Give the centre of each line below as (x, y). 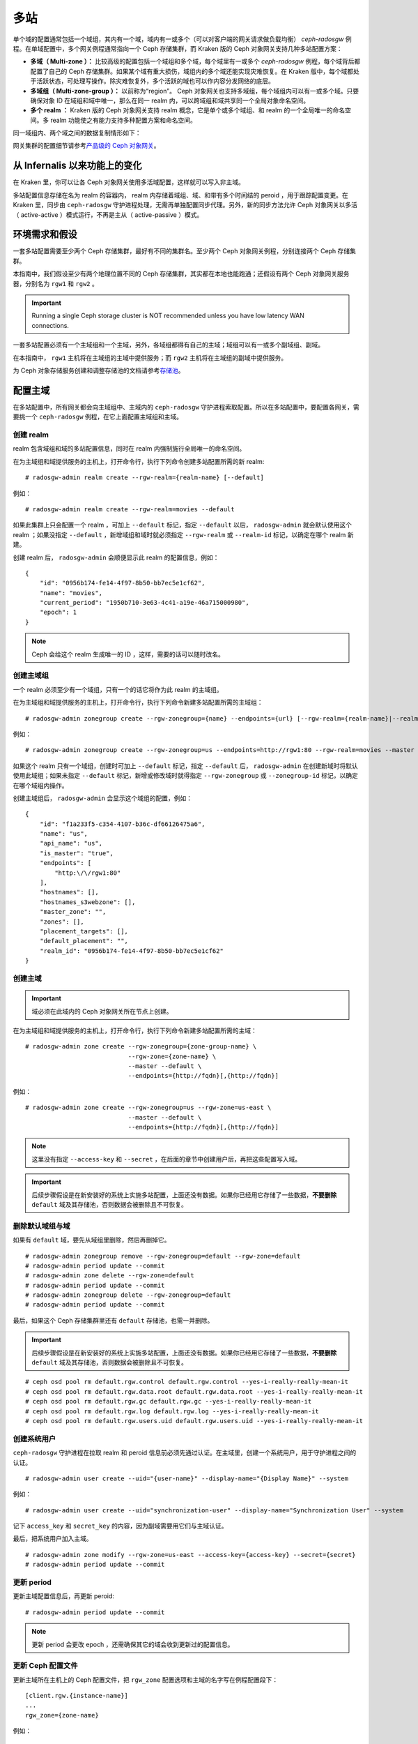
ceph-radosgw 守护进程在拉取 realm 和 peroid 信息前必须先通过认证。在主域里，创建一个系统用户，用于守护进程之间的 (185, 1453)
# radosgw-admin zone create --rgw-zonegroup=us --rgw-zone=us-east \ (148, 1108)
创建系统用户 (34, 1438)
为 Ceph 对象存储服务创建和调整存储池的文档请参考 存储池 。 (99, 370)
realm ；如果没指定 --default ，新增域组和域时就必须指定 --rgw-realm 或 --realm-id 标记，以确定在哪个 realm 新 (184, 534)
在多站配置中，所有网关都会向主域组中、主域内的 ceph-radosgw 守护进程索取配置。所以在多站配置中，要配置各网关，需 (186, 407)
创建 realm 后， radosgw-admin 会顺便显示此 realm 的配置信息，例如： (116, 557)
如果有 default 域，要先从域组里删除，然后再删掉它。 (92, 1240)
